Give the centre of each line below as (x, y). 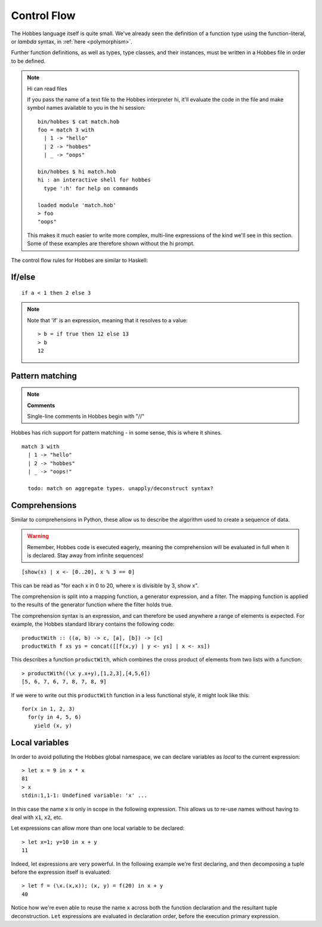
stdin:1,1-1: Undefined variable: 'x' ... (85, 796)
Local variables (40, 742)
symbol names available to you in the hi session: (86, 108)
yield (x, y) (53, 726)
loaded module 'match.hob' (77, 205)
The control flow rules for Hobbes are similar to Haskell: (80, 260)
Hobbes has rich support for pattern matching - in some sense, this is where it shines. (117, 433)
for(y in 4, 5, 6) (55, 717)
